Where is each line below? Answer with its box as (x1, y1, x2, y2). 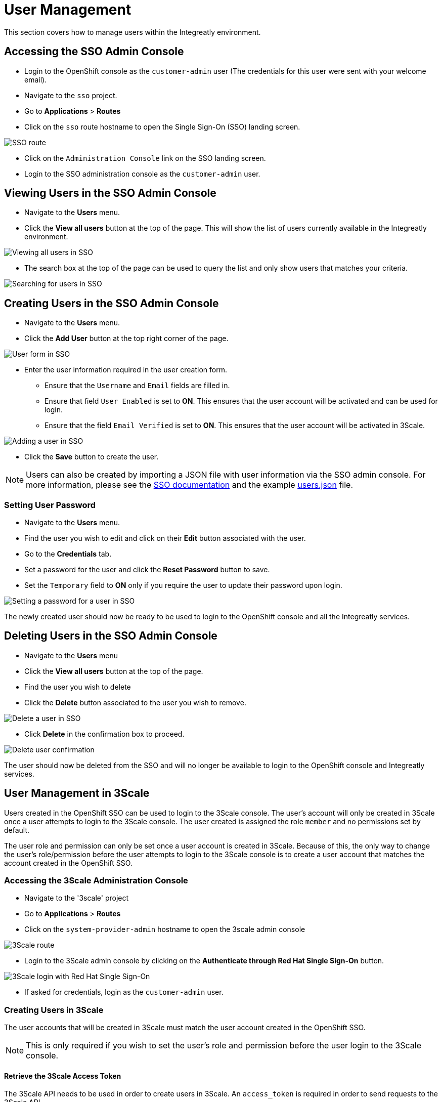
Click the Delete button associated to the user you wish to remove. (24, 698, 246, 707)
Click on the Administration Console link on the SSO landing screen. (24, 153, 266, 162)
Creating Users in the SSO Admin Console (4, 296, 219, 310)
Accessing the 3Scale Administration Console (4, 875, 188, 886)
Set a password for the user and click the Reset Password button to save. (24, 565, 270, 574)
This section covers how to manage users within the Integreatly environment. (4, 27, 261, 36)
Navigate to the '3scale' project (24, 894, 129, 903)
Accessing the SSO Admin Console (4, 45, 184, 58)
